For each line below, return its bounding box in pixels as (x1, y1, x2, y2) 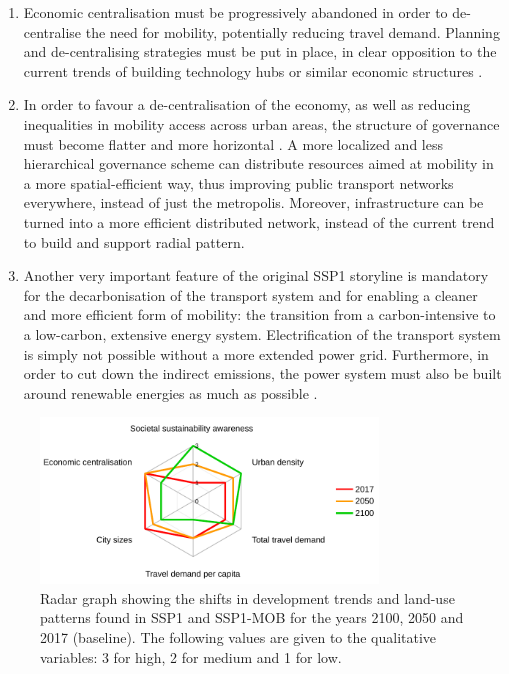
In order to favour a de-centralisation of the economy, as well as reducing (23, 94, 471, 115)
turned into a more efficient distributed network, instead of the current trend (23, 211, 495, 232)
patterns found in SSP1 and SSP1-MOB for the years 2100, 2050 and (40, 607, 464, 628)
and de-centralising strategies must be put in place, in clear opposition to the (23, 41, 497, 62)
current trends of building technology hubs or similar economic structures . (23, 60, 483, 81)
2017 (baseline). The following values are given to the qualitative (40, 627, 437, 648)
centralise (23, 21, 82, 42)
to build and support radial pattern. (23, 231, 245, 252)
